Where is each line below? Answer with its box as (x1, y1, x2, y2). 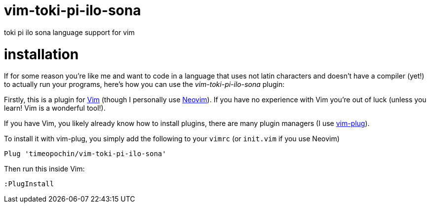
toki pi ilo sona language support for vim (4, 28, 135, 37)
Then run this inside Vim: (4, 165, 85, 173)
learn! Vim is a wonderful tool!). (4, 104, 106, 113)
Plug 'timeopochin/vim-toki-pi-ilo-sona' (4, 150, 166, 158)
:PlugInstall (4, 180, 54, 188)
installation (4, 45, 79, 63)
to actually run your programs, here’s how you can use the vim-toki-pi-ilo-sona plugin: (4, 80, 285, 89)
